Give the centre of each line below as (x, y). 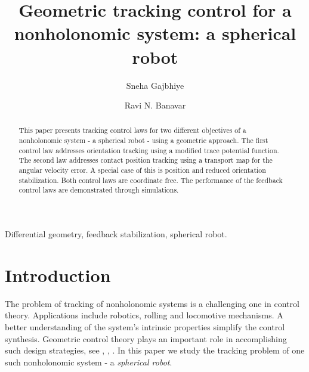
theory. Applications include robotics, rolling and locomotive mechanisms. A (144, 315)
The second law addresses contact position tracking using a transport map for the (146, 160)
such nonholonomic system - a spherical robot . (89, 362)
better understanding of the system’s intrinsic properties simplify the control (145, 326)
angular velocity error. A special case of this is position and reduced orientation (142, 170)
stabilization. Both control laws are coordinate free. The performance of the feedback (151, 180)
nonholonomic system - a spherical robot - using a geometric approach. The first (143, 140)
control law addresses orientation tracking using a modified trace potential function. (149, 150)
